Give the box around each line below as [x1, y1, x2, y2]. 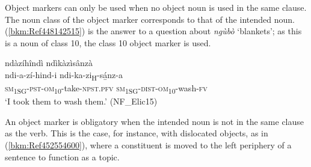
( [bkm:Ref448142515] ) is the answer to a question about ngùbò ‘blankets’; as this [5, 25, 302, 37]
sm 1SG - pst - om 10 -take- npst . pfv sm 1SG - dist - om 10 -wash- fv [5, 82, 208, 96]
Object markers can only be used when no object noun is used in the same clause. [5, 1, 307, 13]
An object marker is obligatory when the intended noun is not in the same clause [5, 115, 304, 127]
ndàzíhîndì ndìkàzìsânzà [5, 56, 93, 69]
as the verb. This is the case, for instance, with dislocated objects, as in [5, 127, 268, 139]
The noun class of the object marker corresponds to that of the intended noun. [5, 13, 295, 25]
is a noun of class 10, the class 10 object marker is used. [5, 36, 211, 49]
